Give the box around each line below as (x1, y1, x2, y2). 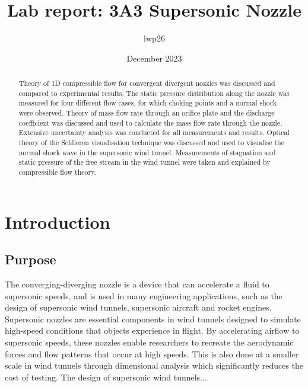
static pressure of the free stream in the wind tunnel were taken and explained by (18, 157, 271, 167)
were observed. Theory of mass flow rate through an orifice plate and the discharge (18, 108, 275, 118)
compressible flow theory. (18, 167, 96, 177)
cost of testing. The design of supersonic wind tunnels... (5, 370, 207, 383)
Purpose (5, 250, 56, 268)
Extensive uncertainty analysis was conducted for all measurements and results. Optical (18, 127, 290, 137)
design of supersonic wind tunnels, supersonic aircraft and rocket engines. (5, 301, 272, 314)
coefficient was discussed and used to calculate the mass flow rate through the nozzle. (18, 117, 282, 127)
